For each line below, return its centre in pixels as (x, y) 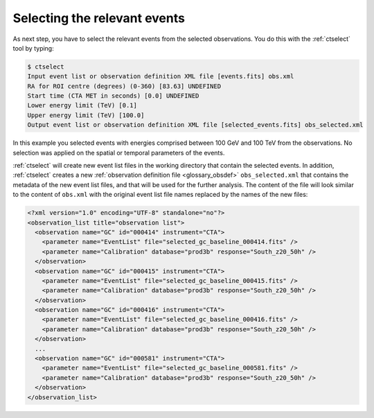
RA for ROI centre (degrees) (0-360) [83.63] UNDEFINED (124, 86)
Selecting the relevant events (99, 18)
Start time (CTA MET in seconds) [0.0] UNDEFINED (113, 96)
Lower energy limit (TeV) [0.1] (82, 105)
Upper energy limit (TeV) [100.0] (86, 115)
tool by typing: (34, 48)
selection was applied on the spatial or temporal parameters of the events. (119, 153)
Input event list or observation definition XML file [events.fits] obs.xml (161, 77)
